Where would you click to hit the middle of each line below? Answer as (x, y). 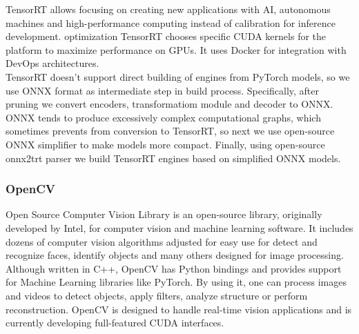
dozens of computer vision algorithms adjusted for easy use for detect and (162, 241)
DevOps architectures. (52, 63)
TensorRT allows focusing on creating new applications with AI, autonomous (168, 9)
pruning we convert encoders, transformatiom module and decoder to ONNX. (169, 104)
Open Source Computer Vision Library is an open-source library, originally (164, 214)
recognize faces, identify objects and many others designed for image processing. (175, 255)
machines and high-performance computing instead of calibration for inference (171, 22)
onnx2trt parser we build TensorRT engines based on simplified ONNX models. (173, 158)
